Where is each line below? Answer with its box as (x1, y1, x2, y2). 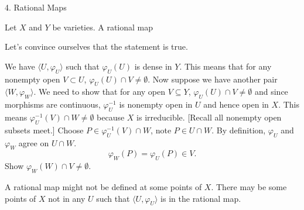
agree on (18, 136, 49, 149)
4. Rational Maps (5, 1, 67, 13)
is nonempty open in (119, 98, 193, 111)
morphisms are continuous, (5, 98, 101, 111)
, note (151, 123, 172, 136)
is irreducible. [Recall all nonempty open (136, 111, 282, 123)
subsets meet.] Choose (5, 123, 84, 136)
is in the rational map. (160, 192, 241, 204)
